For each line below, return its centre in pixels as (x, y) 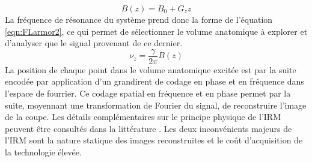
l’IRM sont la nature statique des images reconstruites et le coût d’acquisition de (154, 140)
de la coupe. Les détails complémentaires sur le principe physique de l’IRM (143, 117)
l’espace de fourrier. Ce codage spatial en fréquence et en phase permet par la (148, 93)
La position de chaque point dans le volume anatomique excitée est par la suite (151, 69)
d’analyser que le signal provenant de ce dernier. (94, 43)
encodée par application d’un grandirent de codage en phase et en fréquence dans (154, 81)
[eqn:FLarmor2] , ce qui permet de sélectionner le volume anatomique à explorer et (156, 31)
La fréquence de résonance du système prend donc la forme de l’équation (139, 19)
